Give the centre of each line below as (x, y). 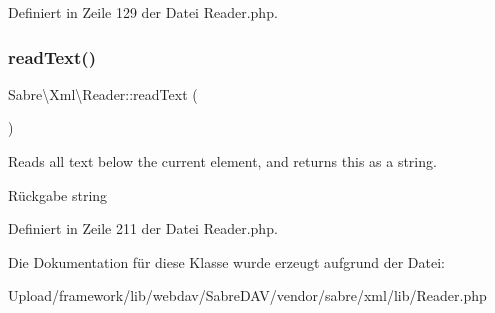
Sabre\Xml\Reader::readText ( (103, 93)
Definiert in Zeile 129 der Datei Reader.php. (143, 12)
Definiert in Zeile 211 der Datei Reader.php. (143, 228)
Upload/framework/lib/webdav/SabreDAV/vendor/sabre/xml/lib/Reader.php (247, 295)
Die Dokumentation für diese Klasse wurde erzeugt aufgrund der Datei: (226, 261)
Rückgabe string (58, 194)
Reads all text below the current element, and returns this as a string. (222, 161)
